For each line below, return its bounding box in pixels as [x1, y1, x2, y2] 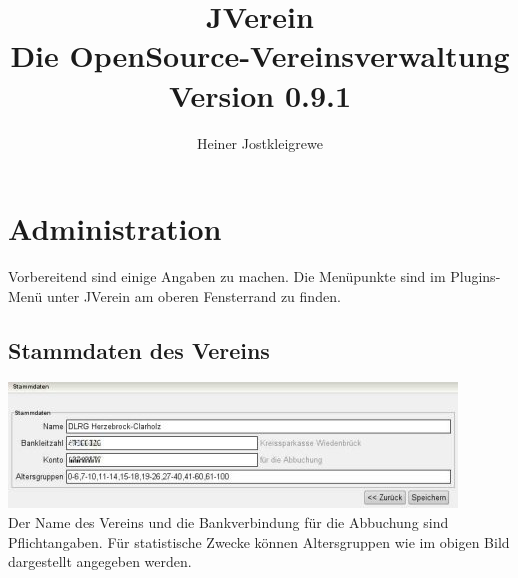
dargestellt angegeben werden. [8, 551, 192, 572]
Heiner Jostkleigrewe [197, 132, 323, 153]
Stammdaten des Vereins [8, 334, 270, 365]
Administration [8, 208, 222, 249]
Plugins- [450, 266, 501, 287]
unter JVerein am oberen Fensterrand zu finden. [46, 285, 341, 306]
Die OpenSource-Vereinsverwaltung [10, 35, 510, 76]
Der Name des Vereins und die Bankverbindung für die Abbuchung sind [8, 512, 449, 533]
